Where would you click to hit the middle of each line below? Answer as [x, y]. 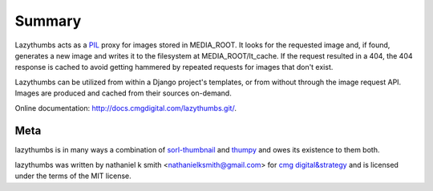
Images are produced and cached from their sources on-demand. [123, 93]
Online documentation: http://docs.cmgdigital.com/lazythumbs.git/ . [125, 108]
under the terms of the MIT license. [73, 176]
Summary [48, 21]
